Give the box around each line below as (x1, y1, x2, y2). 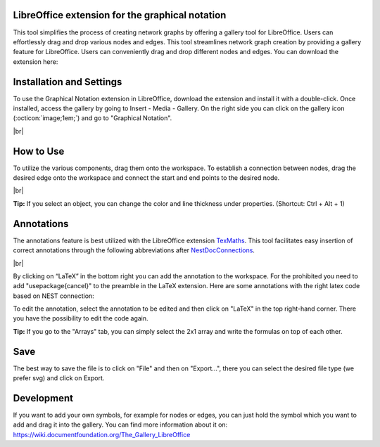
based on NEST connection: (13, 292, 94, 300)
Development (13, 392, 74, 404)
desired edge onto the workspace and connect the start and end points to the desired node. (13, 174, 280, 182)
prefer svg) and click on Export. (13, 374, 105, 382)
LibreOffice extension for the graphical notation (13, 9, 227, 21)
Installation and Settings (13, 76, 122, 88)
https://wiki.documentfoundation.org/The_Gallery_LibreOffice (13, 430, 191, 439)
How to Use (13, 145, 65, 157)
